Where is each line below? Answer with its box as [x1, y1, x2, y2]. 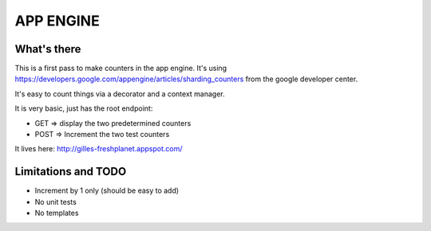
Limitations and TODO [14, 165, 127, 178]
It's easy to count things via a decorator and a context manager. [14, 88, 225, 99]
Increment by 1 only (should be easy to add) [34, 186, 180, 195]
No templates [34, 208, 79, 218]
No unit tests [34, 197, 77, 206]
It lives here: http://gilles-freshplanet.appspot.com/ [14, 144, 183, 154]
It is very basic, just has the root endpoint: [14, 104, 153, 113]
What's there [14, 42, 81, 56]
